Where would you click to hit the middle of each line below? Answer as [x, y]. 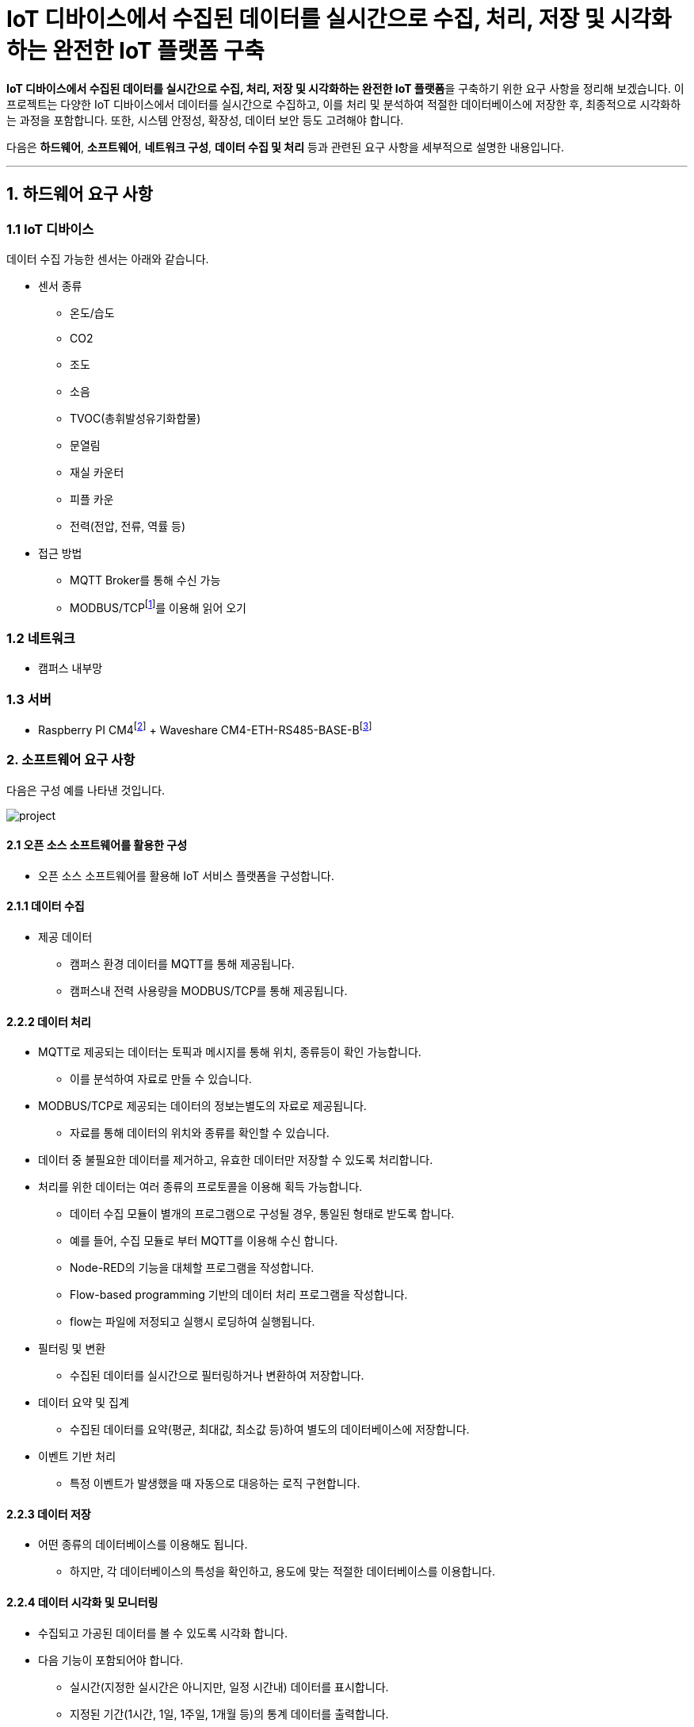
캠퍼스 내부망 [71, 668]
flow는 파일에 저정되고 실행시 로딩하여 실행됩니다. [193, 1322]
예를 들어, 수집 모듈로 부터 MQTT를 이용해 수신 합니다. [204, 1241]
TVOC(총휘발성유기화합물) [135, 418]
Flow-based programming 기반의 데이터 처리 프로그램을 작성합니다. [239, 1295]
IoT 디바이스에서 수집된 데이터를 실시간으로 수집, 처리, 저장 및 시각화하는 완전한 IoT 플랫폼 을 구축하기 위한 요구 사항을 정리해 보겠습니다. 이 [345, 88]
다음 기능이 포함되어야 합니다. [111, 1660]
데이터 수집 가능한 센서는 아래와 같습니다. [108, 258]
